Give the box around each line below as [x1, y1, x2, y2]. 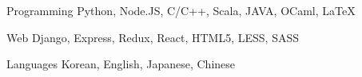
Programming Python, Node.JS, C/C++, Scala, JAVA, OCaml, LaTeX [6, 2, 356, 18]
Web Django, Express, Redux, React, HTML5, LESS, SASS [6, 29, 300, 45]
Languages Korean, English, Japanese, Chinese [6, 56, 236, 72]
